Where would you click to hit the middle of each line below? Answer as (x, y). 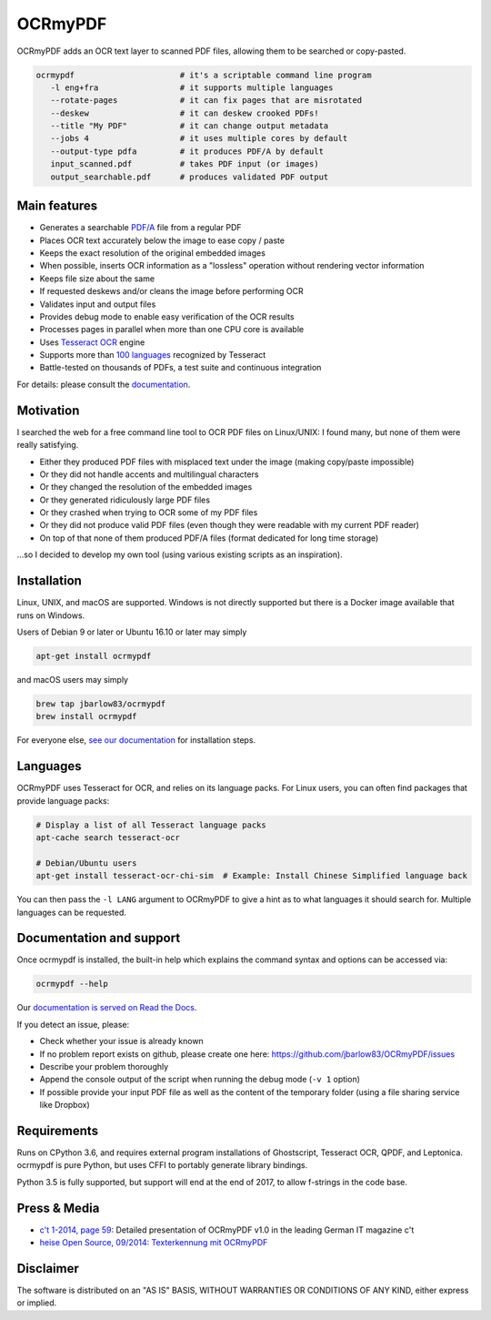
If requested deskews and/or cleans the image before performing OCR (171, 291)
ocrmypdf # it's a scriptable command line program (204, 75)
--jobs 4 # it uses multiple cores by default (199, 138)
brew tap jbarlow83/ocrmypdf (101, 704)
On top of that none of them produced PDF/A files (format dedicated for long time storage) (209, 538)
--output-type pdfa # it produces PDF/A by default (187, 151)
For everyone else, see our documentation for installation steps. (136, 740)
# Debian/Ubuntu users (86, 863)
